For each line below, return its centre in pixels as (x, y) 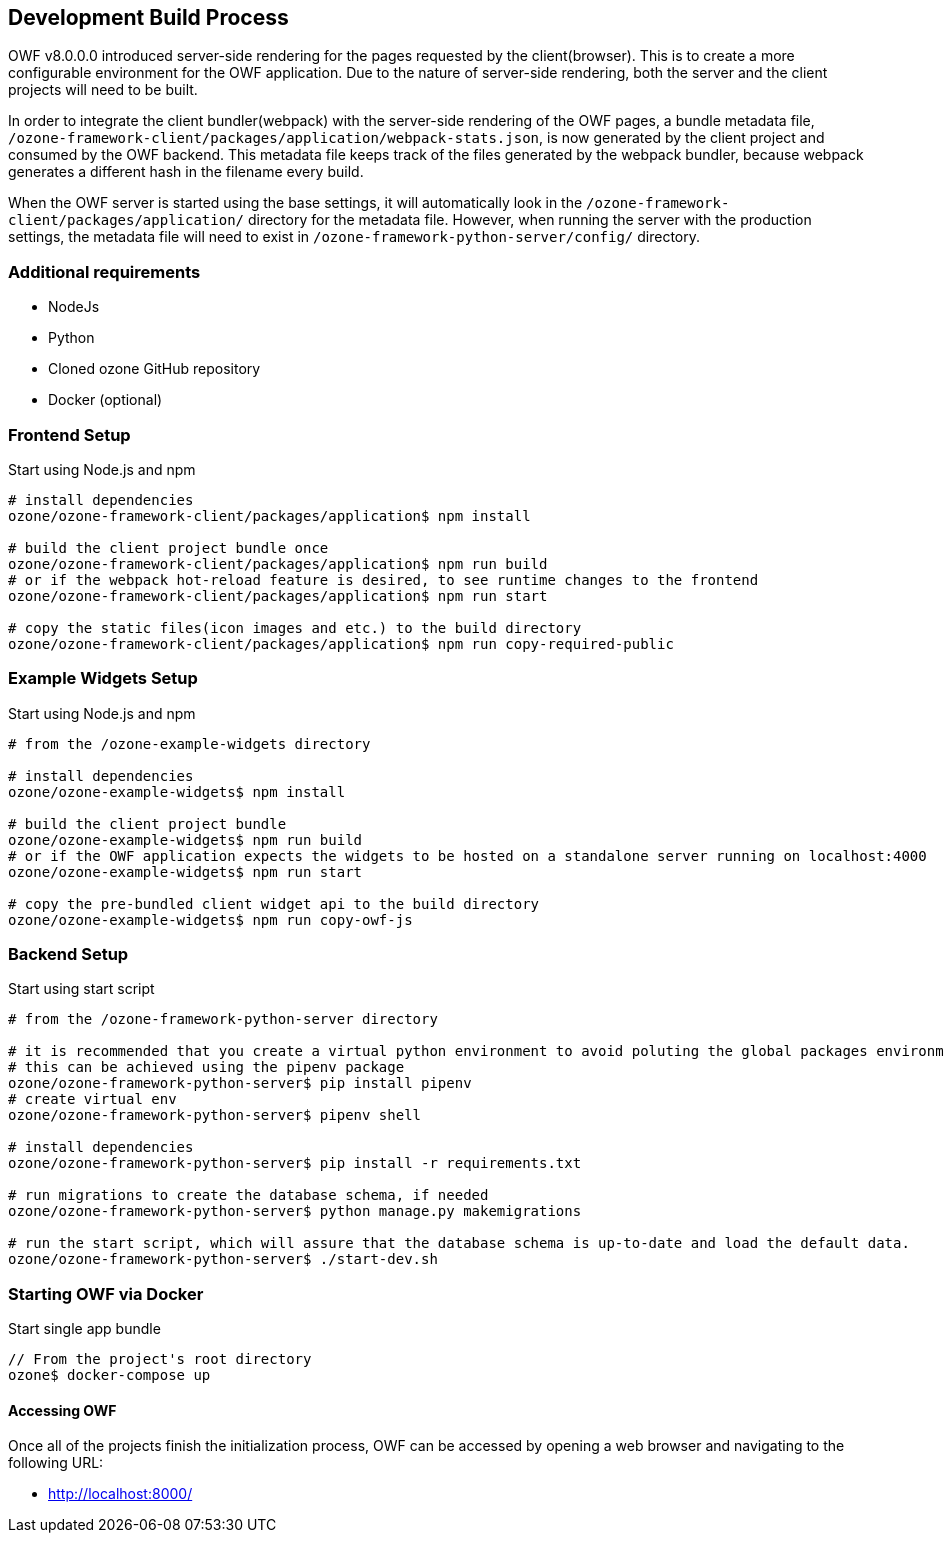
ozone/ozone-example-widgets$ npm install (177, 791)
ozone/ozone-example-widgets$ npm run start (185, 871)
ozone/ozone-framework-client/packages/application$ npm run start (278, 595)
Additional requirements (104, 271)
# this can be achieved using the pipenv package (206, 1067)
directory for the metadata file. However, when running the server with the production (529, 220)
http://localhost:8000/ (120, 1494)
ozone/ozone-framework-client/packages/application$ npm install (269, 515)
